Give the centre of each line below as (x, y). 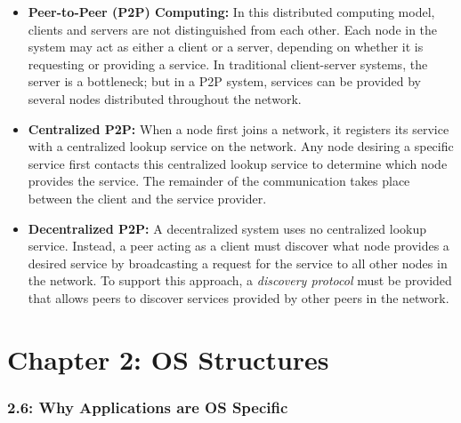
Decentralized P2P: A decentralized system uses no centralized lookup (227, 228)
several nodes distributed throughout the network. (165, 98)
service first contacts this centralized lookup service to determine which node (238, 163)
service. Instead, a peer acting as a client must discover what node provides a (239, 246)
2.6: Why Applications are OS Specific (148, 407)
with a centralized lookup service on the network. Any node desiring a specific (241, 146)
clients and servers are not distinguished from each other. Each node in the (233, 29)
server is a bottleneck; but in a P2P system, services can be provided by (224, 81)
